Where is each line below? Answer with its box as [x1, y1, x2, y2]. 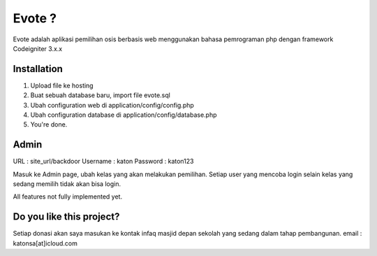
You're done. [30, 120, 68, 129]
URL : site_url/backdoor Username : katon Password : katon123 [13, 157, 194, 166]
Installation [13, 63, 63, 75]
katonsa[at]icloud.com [13, 239, 78, 248]
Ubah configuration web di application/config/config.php [30, 101, 195, 109]
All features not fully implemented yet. [13, 192, 122, 201]
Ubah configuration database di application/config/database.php [30, 111, 217, 119]
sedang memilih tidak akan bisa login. [13, 180, 121, 188]
